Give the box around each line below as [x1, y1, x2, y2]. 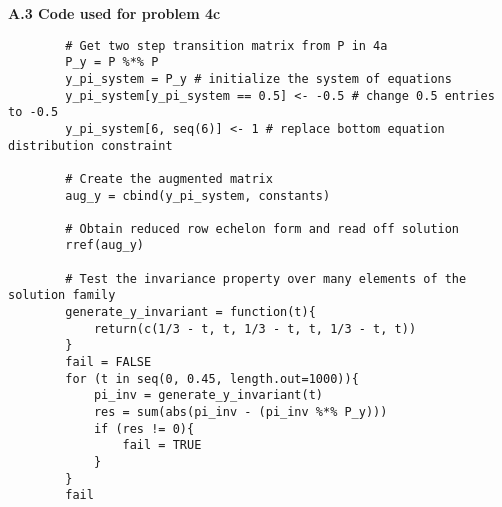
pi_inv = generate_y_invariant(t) [93, 388, 323, 403]
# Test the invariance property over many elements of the [65, 271, 467, 286]
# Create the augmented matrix [65, 171, 273, 186]
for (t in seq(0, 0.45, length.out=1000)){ [65, 371, 359, 386]
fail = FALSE [65, 355, 152, 370]
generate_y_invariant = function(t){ [65, 305, 316, 320]
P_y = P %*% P [65, 55, 159, 70]
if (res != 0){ [93, 421, 195, 436]
